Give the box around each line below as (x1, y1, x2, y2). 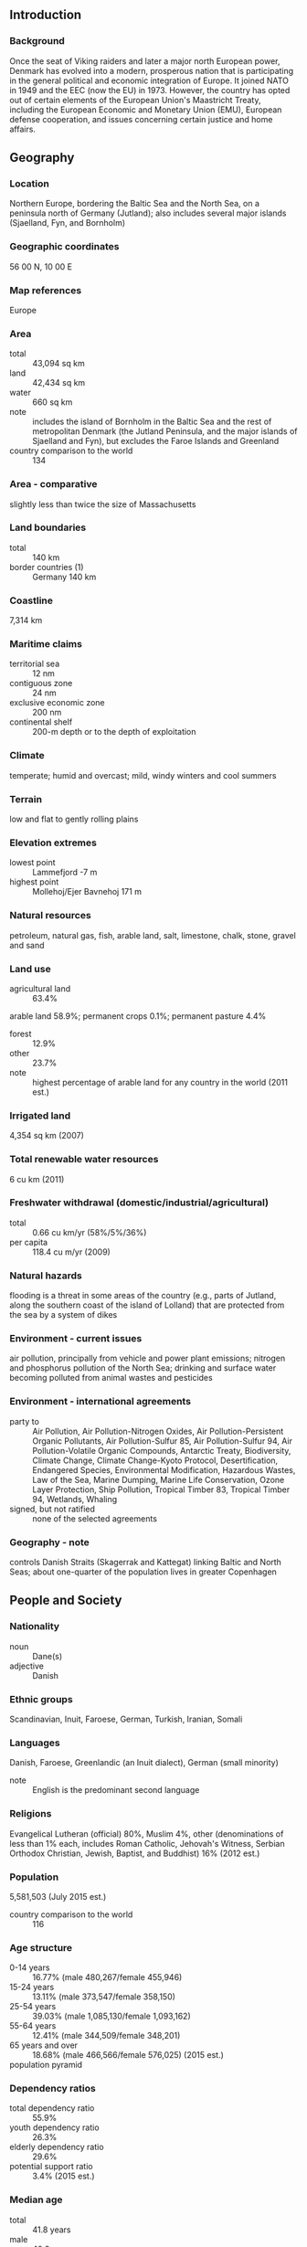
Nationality (9, 1620, 60, 1633)
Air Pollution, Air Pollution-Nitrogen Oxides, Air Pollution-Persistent (32, 1426, 284, 1436)
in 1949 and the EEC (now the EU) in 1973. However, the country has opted (9, 84, 291, 95)
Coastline (9, 594, 53, 607)
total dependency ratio (9, 2103, 95, 2114)
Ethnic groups (9, 1692, 73, 1705)
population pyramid (9, 2060, 83, 2071)
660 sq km (32, 397, 73, 408)
